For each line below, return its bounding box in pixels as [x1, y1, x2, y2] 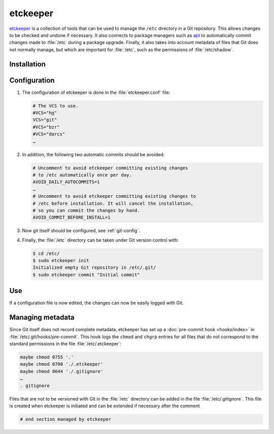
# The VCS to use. [32, 103, 79, 108]
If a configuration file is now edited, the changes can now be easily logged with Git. [9, 300, 184, 306]
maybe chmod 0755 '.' [20, 354, 74, 360]
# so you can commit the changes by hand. [32, 207, 140, 213]
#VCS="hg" [32, 110, 57, 116]
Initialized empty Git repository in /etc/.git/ [32, 265, 156, 271]
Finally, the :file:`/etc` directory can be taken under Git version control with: [22, 237, 179, 243]
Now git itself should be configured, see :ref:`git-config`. [22, 228, 140, 234]
